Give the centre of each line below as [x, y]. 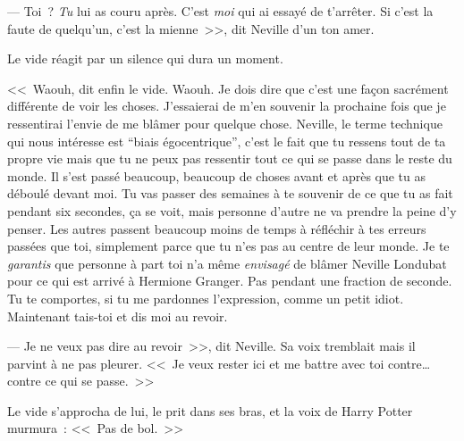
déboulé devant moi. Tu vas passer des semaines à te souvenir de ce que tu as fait [230, 193]
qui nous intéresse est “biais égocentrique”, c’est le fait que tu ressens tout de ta [227, 141]
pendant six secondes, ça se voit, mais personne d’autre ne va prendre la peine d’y [232, 210]
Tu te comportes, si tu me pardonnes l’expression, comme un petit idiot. [206, 298]
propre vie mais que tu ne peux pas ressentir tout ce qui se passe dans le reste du [230, 158]
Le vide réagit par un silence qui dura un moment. [145, 58]
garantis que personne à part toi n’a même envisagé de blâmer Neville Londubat [227, 263]
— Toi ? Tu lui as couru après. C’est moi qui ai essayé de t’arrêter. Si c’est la [220, 11]
